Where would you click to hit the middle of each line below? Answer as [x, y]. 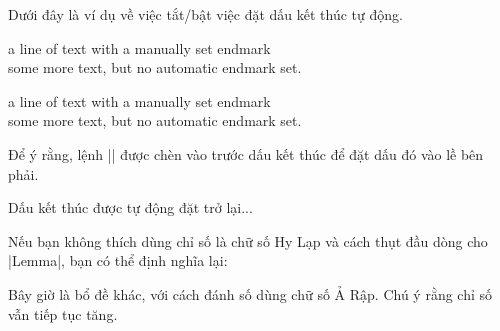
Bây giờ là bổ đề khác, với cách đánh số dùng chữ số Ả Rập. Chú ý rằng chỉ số [250, 293]
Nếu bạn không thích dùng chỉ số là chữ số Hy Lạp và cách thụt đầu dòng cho [248, 240]
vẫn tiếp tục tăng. [63, 313]
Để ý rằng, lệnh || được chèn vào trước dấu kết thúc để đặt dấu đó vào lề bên [246, 153]
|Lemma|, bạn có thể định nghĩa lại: [118, 260]
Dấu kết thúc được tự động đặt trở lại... [130, 207]
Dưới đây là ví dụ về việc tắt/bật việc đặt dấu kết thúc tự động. [205, 14]
